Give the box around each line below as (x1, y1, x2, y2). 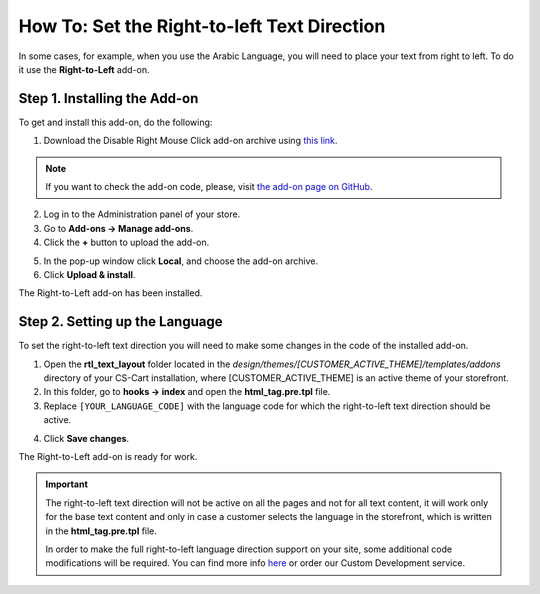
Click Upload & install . (43, 268, 136, 280)
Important (45, 478, 89, 490)
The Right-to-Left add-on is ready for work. (18, 451, 198, 462)
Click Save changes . (43, 432, 130, 444)
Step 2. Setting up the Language (18, 313, 223, 330)
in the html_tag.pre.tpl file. (45, 525, 157, 537)
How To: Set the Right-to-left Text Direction (18, 15, 386, 37)
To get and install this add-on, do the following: (18, 116, 213, 128)
